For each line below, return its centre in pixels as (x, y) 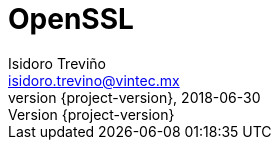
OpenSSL (71, 19)
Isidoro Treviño (57, 63)
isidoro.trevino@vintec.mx (94, 80)
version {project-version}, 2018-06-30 (134, 97)
